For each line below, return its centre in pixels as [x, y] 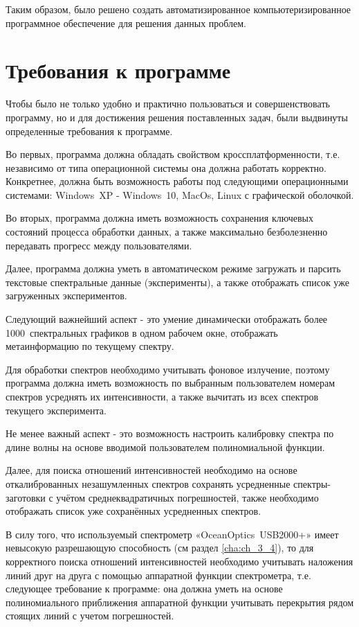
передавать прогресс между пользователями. [99, 245]
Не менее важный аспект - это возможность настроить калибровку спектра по [170, 433]
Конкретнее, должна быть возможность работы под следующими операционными [177, 181]
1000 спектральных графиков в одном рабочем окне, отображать [142, 332]
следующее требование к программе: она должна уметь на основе [144, 589]
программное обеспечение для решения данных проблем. [126, 23]
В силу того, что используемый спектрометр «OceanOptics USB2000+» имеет [172, 534]
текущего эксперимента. [56, 410]
